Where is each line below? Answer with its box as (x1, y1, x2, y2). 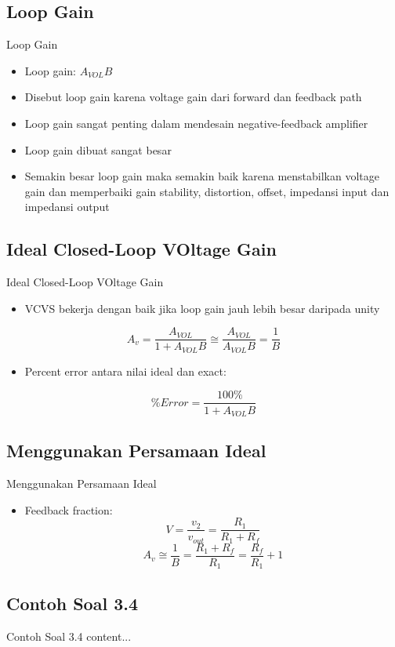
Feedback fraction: (24, 501, 113, 518)
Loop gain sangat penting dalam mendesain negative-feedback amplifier (24, 114, 368, 131)
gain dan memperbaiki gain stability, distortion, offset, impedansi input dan (24, 183, 390, 199)
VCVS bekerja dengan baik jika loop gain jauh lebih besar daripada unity (24, 300, 380, 316)
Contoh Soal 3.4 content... (6, 627, 132, 644)
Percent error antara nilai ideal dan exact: (24, 362, 226, 379)
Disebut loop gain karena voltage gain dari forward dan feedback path (24, 89, 362, 105)
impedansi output (24, 198, 110, 215)
